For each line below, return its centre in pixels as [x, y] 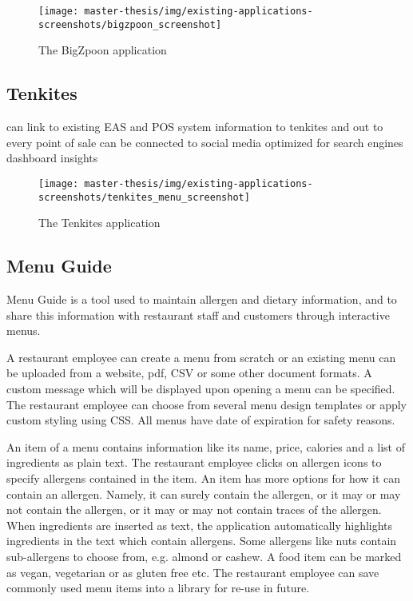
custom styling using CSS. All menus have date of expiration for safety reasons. [201, 420]
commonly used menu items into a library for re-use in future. [158, 588]
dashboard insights [52, 158]
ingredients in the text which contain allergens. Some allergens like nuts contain [202, 541]
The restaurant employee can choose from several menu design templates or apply [207, 404]
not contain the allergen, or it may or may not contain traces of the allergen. [194, 509]
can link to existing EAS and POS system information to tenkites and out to [195, 127]
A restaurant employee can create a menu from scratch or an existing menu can [201, 357]
